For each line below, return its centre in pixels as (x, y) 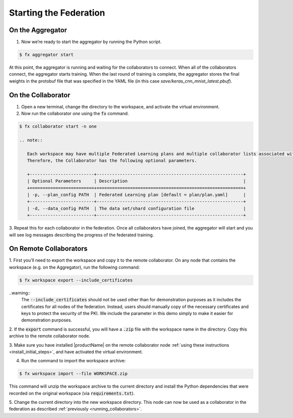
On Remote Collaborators (48, 249)
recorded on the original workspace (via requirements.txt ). (72, 393)
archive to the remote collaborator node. (50, 336)
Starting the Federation (57, 13)
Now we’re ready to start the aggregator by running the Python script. (91, 42)
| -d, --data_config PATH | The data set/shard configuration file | (136, 208)
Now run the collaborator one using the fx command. (75, 114)
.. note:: (31, 140)
